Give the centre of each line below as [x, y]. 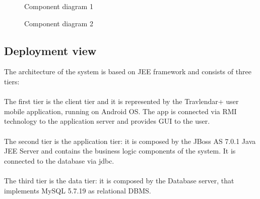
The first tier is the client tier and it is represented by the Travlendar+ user [121, 101]
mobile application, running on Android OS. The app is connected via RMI [120, 111]
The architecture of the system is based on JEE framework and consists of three [128, 71]
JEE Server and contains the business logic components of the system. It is [120, 151]
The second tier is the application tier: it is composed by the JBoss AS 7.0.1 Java [130, 141]
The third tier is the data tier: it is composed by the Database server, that [119, 180]
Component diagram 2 [59, 23]
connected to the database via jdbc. [59, 160]
